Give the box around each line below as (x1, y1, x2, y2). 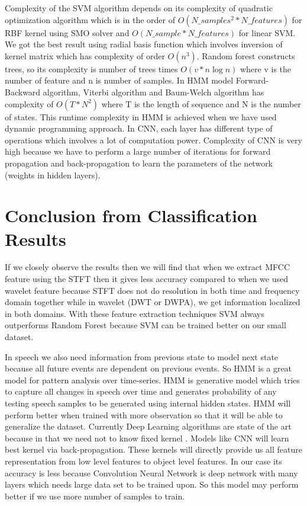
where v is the (240, 62, 292, 75)
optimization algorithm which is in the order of (5, 13, 175, 25)
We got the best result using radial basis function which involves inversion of (5, 38, 283, 50)
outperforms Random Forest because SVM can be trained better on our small (5, 319, 286, 331)
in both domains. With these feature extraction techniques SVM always (5, 307, 264, 319)
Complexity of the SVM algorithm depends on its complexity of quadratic (5, 2, 273, 14)
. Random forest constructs (196, 49, 295, 62)
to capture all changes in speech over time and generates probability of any (5, 385, 277, 398)
